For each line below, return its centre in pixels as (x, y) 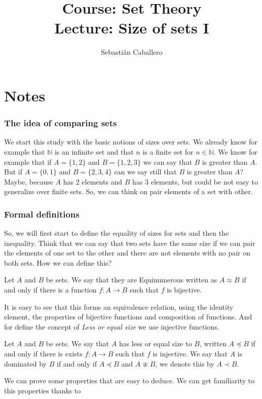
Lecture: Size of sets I (132, 28)
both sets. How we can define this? (58, 262)
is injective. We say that (190, 354)
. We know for (235, 151)
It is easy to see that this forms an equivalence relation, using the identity (119, 306)
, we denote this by (185, 363)
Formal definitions (42, 214)
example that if (28, 161)
